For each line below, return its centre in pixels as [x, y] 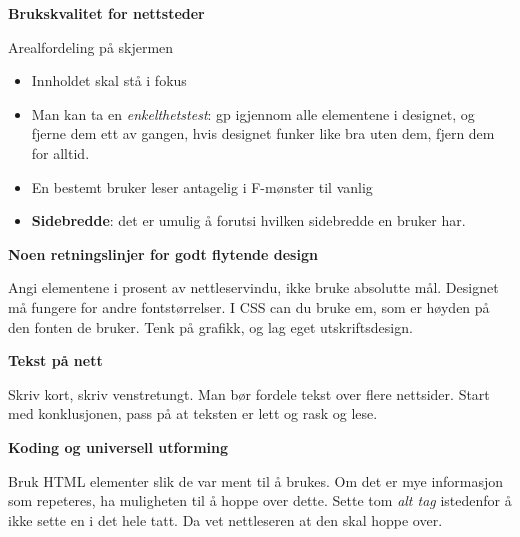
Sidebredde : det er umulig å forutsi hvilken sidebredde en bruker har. [248, 220]
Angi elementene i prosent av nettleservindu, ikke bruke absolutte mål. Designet [253, 287]
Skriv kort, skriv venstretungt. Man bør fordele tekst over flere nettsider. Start [249, 393]
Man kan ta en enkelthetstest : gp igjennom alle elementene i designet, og [253, 113]
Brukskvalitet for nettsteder [106, 13]
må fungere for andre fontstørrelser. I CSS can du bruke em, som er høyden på [249, 306]
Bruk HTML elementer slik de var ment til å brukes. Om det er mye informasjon [256, 480]
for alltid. [60, 152]
